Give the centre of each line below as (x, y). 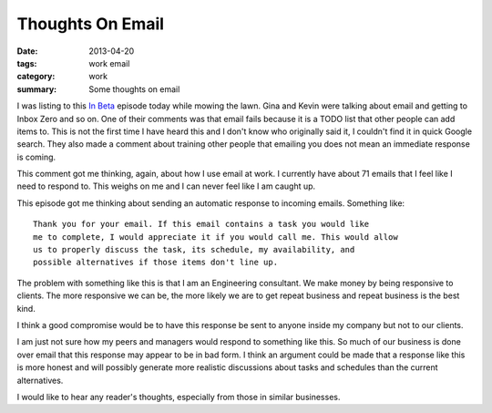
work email (109, 63)
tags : (27, 63)
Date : (27, 51)
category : (36, 77)
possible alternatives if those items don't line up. (155, 263)
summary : (37, 89)
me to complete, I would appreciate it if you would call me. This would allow (215, 237)
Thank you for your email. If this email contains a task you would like (201, 224)
